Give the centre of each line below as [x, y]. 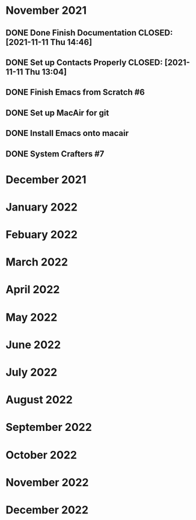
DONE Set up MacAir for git [57, 113]
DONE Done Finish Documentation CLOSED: [89, 33]
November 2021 [46, 11]
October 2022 [41, 455]
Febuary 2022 [41, 235]
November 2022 [47, 482]
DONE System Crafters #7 [55, 154]
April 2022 [33, 290]
